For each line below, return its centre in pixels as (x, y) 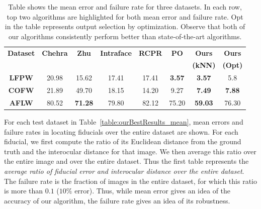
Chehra (55, 53)
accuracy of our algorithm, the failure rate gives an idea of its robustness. (117, 200)
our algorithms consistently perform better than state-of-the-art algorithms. (125, 36)
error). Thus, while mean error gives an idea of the (153, 191)
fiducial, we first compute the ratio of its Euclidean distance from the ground (123, 141)
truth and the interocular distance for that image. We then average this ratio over (130, 151)
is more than (24, 191)
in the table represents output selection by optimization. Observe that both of (125, 26)
